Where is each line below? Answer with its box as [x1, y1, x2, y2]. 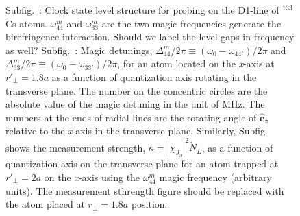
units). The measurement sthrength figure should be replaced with [5, 183, 284, 197]
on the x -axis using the [44, 170, 140, 184]
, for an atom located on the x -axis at [117, 56, 275, 71]
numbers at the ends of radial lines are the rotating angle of [5, 110, 257, 124]
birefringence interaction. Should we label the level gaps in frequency [5, 29, 295, 44]
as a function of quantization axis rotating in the [51, 69, 257, 84]
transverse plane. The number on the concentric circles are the [5, 83, 268, 97]
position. [131, 197, 168, 211]
